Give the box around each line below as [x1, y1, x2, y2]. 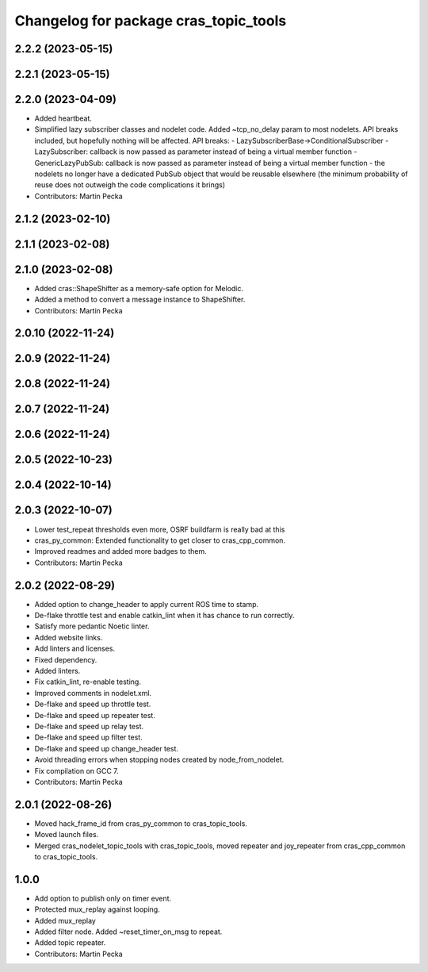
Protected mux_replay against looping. [34, 905, 160, 914]
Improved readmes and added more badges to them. [34, 547, 207, 556]
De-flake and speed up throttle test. [34, 699, 151, 709]
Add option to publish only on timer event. [34, 893, 172, 903]
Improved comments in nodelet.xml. [34, 688, 152, 697]
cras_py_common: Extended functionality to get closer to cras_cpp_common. [34, 536, 285, 545]
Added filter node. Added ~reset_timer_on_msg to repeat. [34, 927, 223, 936]
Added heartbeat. [34, 113, 93, 123]
